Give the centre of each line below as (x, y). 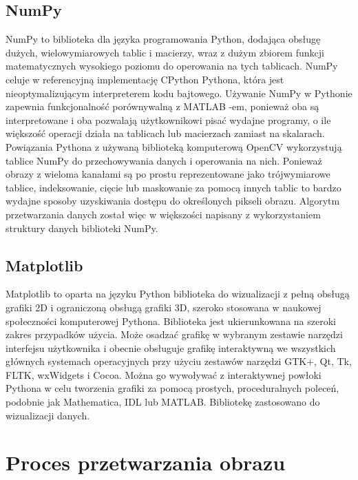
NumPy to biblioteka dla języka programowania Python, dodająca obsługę (163, 39)
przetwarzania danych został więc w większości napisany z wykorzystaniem (163, 214)
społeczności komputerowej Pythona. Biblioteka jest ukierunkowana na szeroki (171, 321)
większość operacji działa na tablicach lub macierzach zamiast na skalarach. (165, 133)
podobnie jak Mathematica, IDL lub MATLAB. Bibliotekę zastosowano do (163, 402)
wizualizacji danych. (48, 415)
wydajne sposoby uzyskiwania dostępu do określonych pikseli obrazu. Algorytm (173, 201)
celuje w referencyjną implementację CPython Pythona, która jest (145, 79)
